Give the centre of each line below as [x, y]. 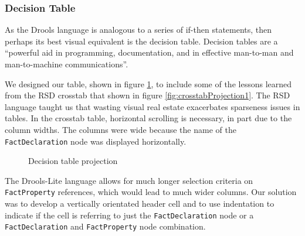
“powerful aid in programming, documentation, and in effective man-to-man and [149, 52]
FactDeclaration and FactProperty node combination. [105, 226]
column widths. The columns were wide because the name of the [121, 129]
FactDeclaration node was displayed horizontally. [96, 141]
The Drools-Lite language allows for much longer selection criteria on [129, 180]
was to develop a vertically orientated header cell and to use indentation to [140, 203]
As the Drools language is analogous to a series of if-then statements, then [138, 30]
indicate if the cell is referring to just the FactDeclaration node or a [129, 215]
